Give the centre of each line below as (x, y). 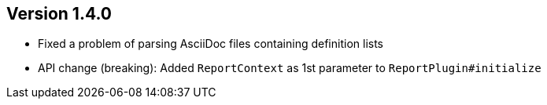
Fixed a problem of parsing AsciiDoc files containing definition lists (211, 44)
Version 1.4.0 (59, 14)
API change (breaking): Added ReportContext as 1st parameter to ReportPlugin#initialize (290, 68)
